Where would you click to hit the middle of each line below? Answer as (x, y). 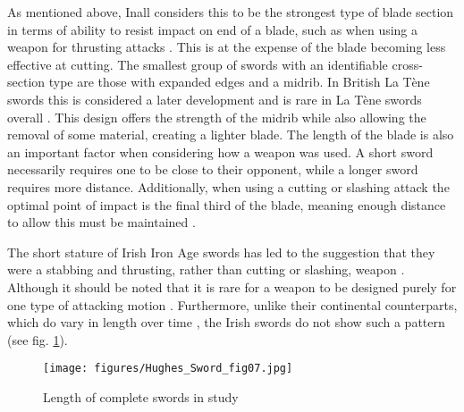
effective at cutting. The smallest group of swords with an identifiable (198, 64)
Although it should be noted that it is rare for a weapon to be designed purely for (232, 286)
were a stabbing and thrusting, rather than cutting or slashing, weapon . (206, 269)
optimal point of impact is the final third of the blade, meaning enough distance (227, 204)
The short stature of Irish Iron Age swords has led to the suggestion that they (221, 252)
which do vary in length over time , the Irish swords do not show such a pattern (226, 322)
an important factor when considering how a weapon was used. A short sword (220, 151)
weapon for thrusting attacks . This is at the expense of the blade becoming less (227, 47)
